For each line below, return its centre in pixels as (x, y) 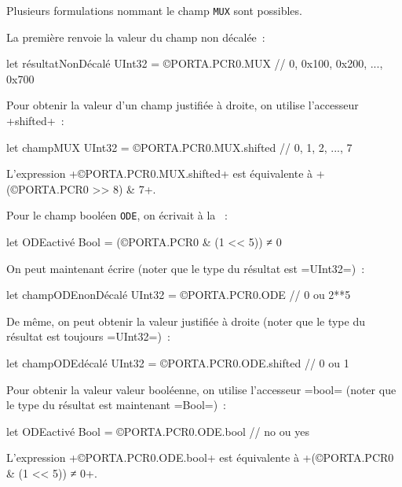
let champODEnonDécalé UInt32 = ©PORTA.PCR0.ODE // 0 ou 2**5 (179, 295)
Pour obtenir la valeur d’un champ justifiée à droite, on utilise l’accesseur (183, 105)
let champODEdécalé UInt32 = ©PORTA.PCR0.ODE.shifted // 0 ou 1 (178, 363)
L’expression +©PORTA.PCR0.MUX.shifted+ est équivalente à (160, 173)
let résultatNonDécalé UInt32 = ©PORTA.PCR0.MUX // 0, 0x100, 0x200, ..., (195, 63)
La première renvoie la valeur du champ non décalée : (136, 37)
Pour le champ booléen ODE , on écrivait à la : (117, 215)
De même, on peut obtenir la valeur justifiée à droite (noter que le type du (186, 321)
